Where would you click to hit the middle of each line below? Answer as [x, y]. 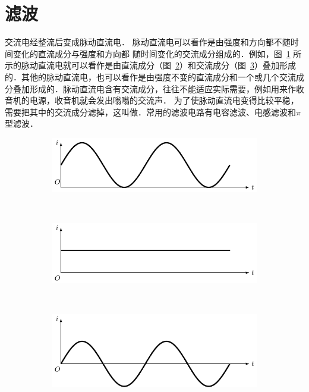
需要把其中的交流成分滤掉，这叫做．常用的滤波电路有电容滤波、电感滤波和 [150, 112]
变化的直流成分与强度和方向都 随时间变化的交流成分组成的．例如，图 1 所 [157, 53]
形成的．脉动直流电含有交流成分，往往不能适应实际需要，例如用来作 [163, 88]
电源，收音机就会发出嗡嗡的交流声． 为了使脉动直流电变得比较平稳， [164, 100]
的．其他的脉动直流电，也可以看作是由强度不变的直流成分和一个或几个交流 [150, 76]
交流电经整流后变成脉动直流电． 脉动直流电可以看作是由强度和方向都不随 [148, 42]
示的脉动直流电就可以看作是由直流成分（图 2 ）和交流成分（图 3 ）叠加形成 [150, 65]
